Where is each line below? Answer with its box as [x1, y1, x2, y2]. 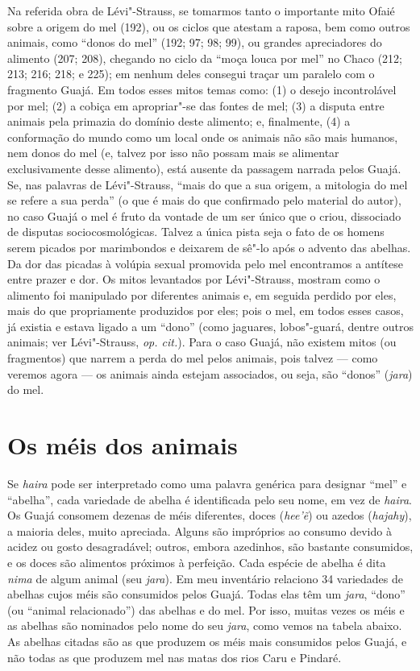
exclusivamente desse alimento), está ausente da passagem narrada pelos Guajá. [7, 159, 401, 176]
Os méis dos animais [7, 429, 238, 462]
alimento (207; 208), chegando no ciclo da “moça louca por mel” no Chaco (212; [7, 49, 402, 66]
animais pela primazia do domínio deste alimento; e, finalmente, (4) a [7, 113, 351, 130]
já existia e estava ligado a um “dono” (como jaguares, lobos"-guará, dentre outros [7, 317, 414, 334]
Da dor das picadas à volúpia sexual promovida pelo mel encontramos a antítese [7, 255, 404, 271]
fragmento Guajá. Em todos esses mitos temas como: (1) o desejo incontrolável [7, 81, 397, 97]
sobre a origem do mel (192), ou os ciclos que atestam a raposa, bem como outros [7, 18, 410, 35]
